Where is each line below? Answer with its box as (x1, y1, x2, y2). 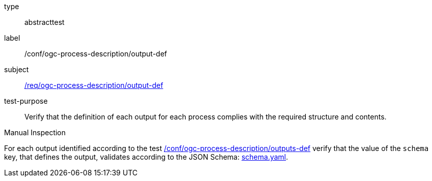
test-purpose (4, 97, 48, 105)
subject (4, 65, 29, 74)
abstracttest (24, 18, 65, 26)
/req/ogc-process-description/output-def (24, 81, 163, 89)
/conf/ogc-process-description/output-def (24, 49, 167, 58)
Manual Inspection (4, 128, 66, 137)
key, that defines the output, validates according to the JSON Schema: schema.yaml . (4, 153, 289, 161)
